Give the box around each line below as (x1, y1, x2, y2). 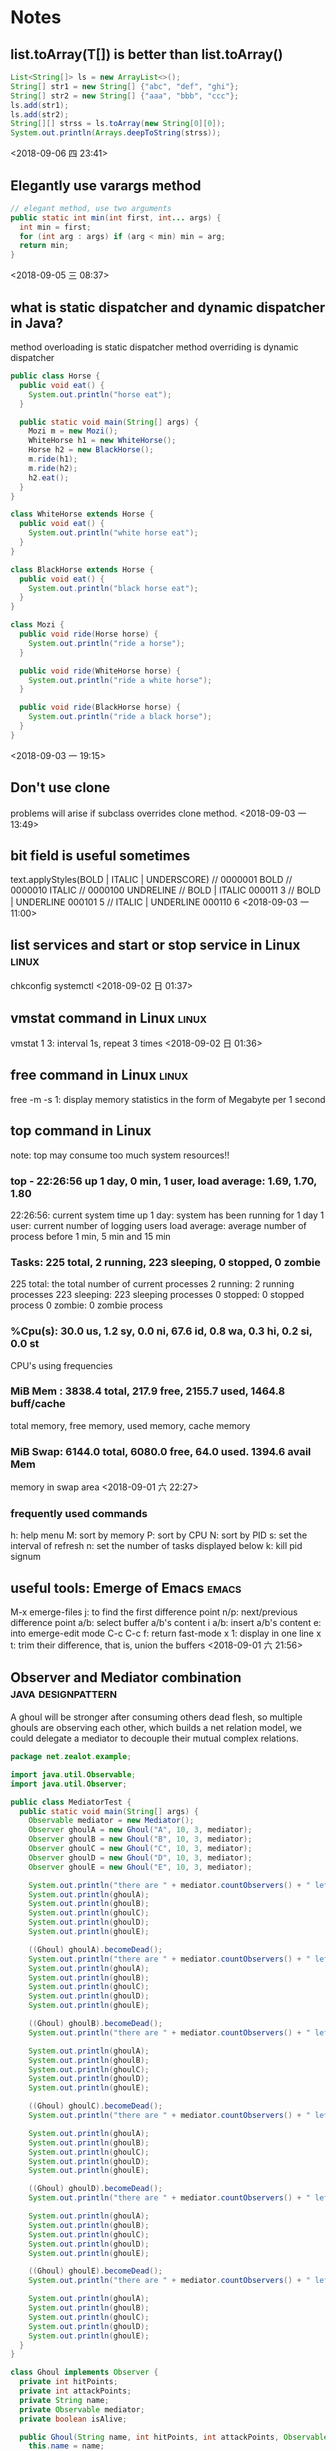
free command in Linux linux (10, 1067, 189, 1084)
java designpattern (10, 1684, 118, 1701)
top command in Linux (10, 1122, 152, 1140)
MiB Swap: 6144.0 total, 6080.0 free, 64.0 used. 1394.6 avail (10, 1444, 312, 1458)
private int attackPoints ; (19, 2386, 132, 2396)
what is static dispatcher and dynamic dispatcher (10, 299, 326, 316)
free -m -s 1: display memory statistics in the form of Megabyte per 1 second (10, 1093, 326, 1105)
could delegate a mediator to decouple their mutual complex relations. (10, 1732, 299, 1745)
